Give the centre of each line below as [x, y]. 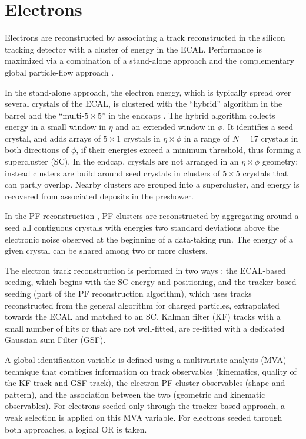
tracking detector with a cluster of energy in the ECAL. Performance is [133, 49]
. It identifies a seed [258, 127]
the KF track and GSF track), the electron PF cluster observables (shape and [145, 383]
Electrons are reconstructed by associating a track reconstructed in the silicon [145, 37]
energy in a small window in [56, 127]
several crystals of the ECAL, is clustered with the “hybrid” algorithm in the [144, 104]
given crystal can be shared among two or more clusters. [107, 250]
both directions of [37, 150]
